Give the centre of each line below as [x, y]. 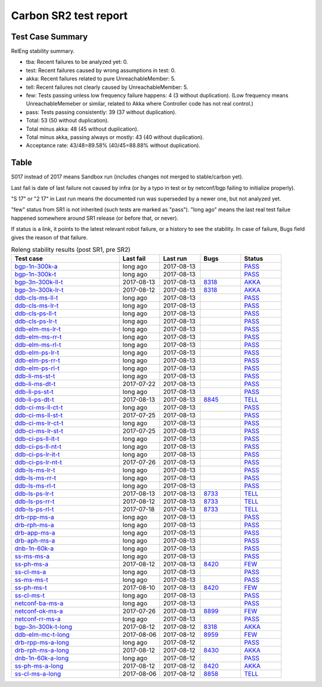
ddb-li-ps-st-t [34, 392]
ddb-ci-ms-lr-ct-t [39, 423]
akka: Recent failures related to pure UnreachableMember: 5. [101, 79]
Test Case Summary [49, 37]
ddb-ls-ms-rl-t [35, 486]
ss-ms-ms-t [31, 580]
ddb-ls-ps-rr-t [35, 501]
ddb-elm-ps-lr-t [37, 353]
